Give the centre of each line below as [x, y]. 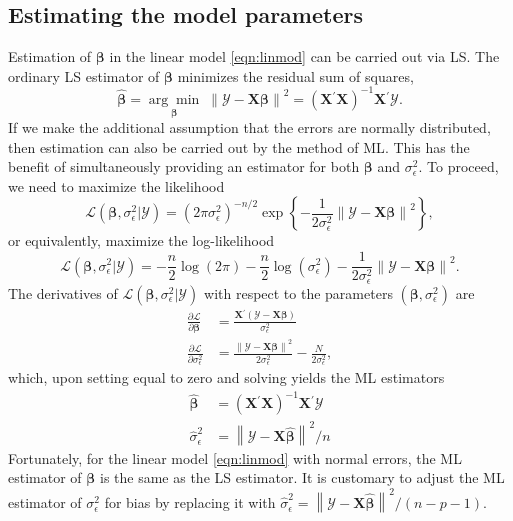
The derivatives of [63, 292]
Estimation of [50, 56]
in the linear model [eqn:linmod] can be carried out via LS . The [304, 56]
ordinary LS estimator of [84, 75]
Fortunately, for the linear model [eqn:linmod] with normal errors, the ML [235, 457]
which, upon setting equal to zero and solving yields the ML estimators [226, 377]
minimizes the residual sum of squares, [295, 75]
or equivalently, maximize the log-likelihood [141, 240]
